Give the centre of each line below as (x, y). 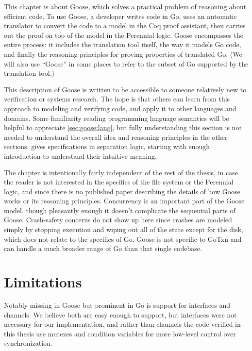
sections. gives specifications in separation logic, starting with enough (107, 146)
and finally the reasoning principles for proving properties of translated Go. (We (123, 54)
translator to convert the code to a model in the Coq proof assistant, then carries (125, 25)
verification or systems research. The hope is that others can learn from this (117, 99)
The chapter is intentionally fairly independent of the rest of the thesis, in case (121, 172)
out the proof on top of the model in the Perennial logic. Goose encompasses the (124, 35)
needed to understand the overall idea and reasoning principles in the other (116, 137)
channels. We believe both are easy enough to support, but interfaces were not (120, 314)
